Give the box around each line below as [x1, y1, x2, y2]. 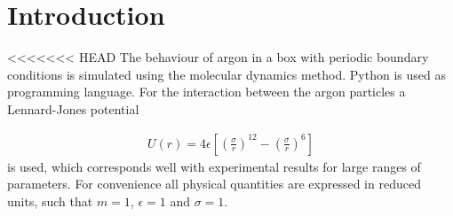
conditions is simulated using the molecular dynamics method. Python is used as [7, 65, 446, 83]
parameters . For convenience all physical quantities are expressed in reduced [7, 174, 421, 193]
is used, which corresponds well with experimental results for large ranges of [7, 157, 421, 175]
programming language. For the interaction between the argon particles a [7, 82, 406, 101]
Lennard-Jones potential [7, 99, 139, 118]
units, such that [7, 191, 93, 210]
